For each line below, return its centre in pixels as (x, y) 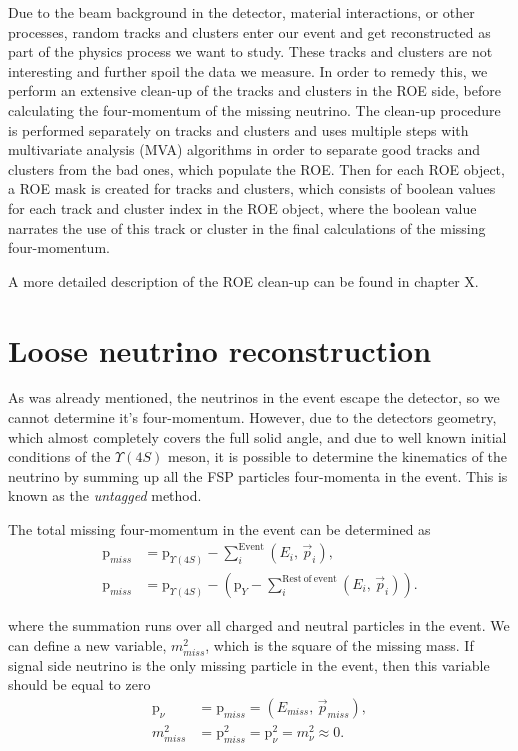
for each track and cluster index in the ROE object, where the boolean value (242, 207)
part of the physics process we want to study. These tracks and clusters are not (250, 51)
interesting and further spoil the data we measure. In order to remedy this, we (248, 70)
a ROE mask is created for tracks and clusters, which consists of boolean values (252, 188)
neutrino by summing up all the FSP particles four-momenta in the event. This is (258, 475)
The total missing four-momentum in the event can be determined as (219, 529)
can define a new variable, (87, 644)
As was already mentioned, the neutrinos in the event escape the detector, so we (254, 397)
